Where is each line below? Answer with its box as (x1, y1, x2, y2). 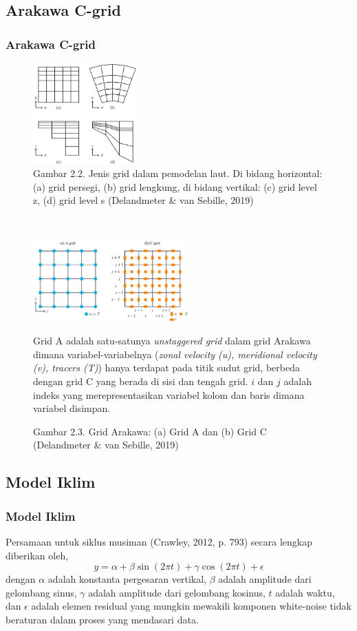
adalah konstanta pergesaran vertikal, (47, 572, 206, 586)
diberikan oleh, (6, 548, 69, 562)
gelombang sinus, (6, 585, 77, 599)
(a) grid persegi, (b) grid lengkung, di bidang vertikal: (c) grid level (33, 179, 317, 194)
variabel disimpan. (33, 401, 111, 415)
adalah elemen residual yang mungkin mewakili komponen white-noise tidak (31, 599, 351, 613)
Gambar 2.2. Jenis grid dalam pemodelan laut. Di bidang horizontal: (33, 166, 323, 180)
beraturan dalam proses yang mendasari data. (6, 612, 199, 626)
